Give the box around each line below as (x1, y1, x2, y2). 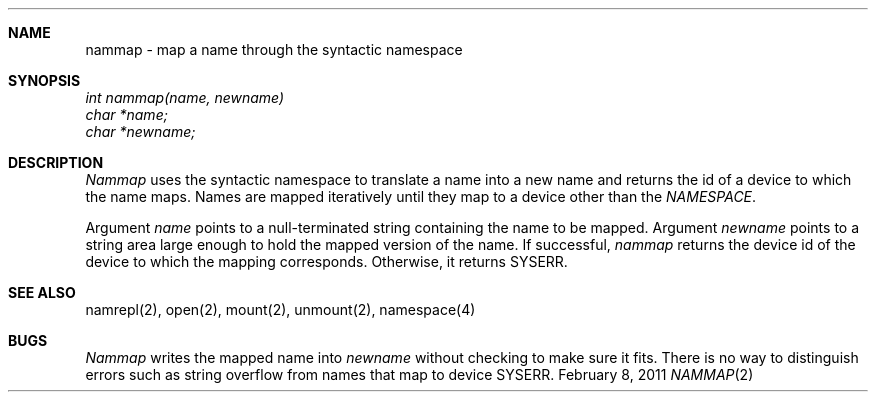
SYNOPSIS (8, 72, 81, 89)
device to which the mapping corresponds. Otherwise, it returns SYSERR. (85, 253, 568, 270)
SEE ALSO (8, 284, 76, 301)
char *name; (85, 106, 168, 123)
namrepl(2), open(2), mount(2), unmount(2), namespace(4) (85, 301, 476, 318)
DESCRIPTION (8, 154, 104, 171)
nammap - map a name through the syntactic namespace (85, 41, 463, 58)
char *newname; (85, 123, 196, 140)
